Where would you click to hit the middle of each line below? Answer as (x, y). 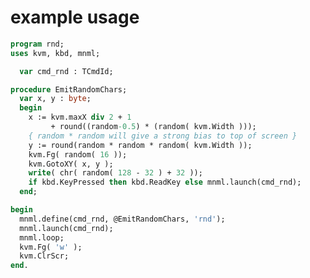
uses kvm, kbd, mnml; (55, 53)
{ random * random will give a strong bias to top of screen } (163, 136)
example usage (75, 17)
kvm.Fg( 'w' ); (51, 247)
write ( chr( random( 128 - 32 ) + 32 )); (115, 173)
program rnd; (37, 44)
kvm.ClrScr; (44, 256)
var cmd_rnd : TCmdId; (66, 71)
